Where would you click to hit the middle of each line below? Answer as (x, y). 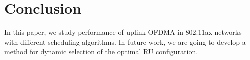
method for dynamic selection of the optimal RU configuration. (101, 52)
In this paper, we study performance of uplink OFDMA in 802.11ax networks (123, 32)
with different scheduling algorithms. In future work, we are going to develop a (125, 42)
